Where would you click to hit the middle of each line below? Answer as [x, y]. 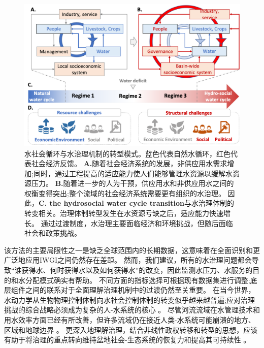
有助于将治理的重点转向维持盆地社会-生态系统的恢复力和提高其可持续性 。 [127, 340]
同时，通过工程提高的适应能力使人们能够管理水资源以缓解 [129, 173]
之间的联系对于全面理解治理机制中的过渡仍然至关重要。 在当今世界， [140, 290]
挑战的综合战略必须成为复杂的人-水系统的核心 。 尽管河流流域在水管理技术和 [132, 310]
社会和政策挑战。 [53, 233]
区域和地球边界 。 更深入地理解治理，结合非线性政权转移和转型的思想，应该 [131, 329]
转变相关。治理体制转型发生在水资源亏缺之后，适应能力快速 [124, 213]
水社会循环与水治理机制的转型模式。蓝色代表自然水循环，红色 [127, 153]
